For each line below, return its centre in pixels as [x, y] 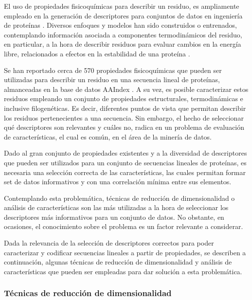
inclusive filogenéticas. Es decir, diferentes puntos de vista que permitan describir [125, 108]
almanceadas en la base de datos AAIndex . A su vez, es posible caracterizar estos [126, 89]
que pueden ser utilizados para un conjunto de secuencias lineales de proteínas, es [125, 162]
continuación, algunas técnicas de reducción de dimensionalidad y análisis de [118, 262]
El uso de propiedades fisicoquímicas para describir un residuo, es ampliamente [122, 6]
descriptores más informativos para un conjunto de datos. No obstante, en [114, 217]
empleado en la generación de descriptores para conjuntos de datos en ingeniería [123, 15]
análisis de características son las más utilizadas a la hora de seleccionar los [116, 207]
